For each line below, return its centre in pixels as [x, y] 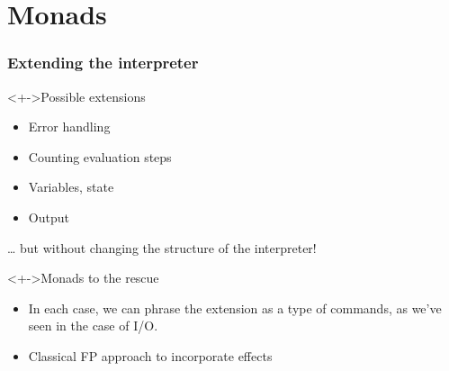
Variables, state [71, 187]
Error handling [69, 127]
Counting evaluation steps [100, 156]
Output [49, 217]
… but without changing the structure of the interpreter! [162, 247]
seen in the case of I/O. [93, 326]
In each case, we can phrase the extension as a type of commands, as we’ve [235, 308]
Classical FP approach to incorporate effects [150, 355]
